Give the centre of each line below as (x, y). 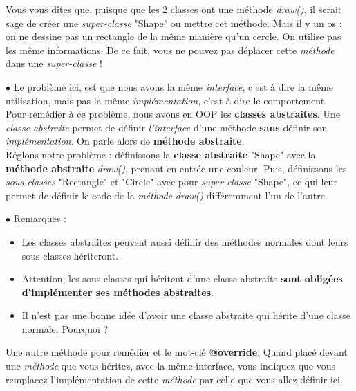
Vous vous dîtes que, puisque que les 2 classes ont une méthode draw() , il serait (174, 9)
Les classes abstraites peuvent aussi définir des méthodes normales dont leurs (185, 241)
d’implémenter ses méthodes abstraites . (118, 292)
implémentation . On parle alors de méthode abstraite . (125, 141)
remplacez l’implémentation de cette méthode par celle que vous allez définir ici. (174, 379)
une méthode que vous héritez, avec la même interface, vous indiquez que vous (170, 366)
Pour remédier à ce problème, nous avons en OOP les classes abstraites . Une (173, 114)
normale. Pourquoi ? (65, 328)
